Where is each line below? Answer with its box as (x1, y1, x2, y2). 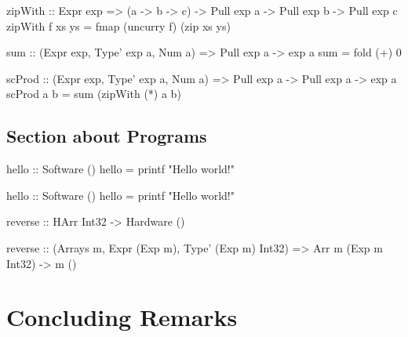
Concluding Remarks (6, 301, 238, 333)
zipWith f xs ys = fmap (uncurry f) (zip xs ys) (6, 17, 231, 34)
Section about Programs (6, 124, 207, 148)
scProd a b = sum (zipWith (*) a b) (6, 85, 181, 102)
